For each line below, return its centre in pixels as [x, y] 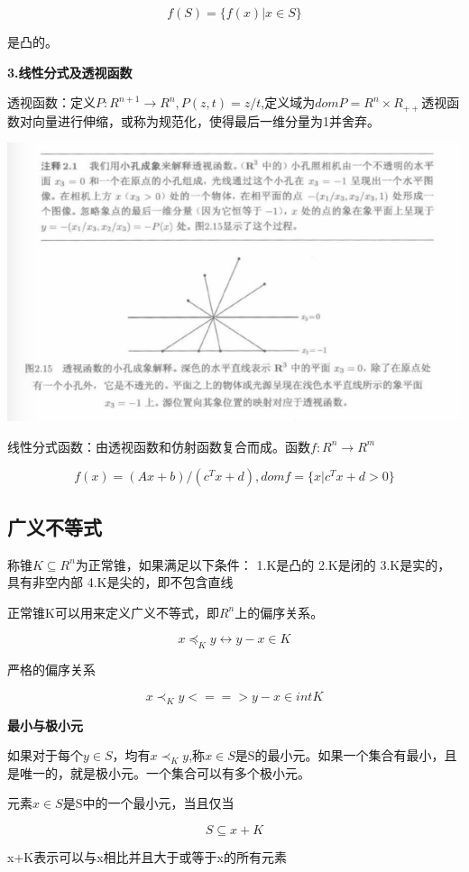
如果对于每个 [45, 755]
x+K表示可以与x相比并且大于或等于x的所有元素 [147, 856]
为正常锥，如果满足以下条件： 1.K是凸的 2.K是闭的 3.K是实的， [263, 564]
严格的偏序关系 [51, 670]
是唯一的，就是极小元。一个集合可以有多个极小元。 [159, 772]
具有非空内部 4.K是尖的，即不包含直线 [120, 582]
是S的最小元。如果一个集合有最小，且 [346, 755]
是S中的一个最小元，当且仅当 [148, 803]
